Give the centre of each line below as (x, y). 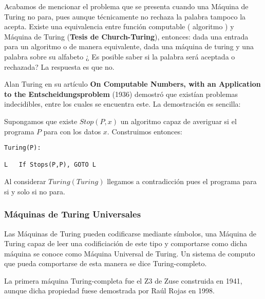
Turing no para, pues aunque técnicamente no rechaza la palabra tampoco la (125, 16)
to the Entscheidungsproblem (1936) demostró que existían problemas (121, 94)
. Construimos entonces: (145, 131)
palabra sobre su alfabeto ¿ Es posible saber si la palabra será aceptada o (120, 56)
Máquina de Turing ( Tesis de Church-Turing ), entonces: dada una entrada (126, 36)
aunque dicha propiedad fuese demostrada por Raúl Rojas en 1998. (109, 291)
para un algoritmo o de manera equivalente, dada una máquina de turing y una (129, 46)
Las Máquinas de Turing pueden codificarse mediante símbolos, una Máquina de (130, 233)
